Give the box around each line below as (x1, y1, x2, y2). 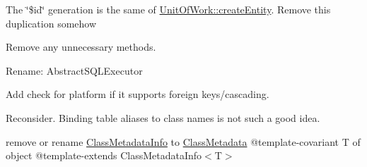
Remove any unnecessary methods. (6, 39, 156, 54)
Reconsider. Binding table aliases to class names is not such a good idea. (6, 110, 320, 125)
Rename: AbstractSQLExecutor (6, 63, 143, 78)
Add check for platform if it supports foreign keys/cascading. (6, 87, 269, 101)
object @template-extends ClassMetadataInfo (6, 148, 202, 163)
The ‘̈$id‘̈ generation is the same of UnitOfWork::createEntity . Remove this (6, 2, 331, 16)
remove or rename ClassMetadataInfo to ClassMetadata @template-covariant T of (6, 134, 361, 149)
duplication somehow (6, 16, 97, 30)
